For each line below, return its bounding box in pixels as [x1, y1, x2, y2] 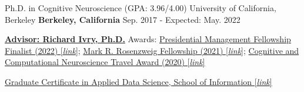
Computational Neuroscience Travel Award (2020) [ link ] [5, 56, 205, 68]
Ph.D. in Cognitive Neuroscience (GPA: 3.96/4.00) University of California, [5, 2, 276, 13]
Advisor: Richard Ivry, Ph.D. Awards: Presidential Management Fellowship [5, 33, 291, 45]
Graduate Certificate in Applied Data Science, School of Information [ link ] [5, 75, 272, 87]
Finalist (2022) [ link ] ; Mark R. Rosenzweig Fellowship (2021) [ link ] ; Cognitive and [5, 44, 299, 56]
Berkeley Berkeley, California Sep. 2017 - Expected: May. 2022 [5, 13, 240, 25]
